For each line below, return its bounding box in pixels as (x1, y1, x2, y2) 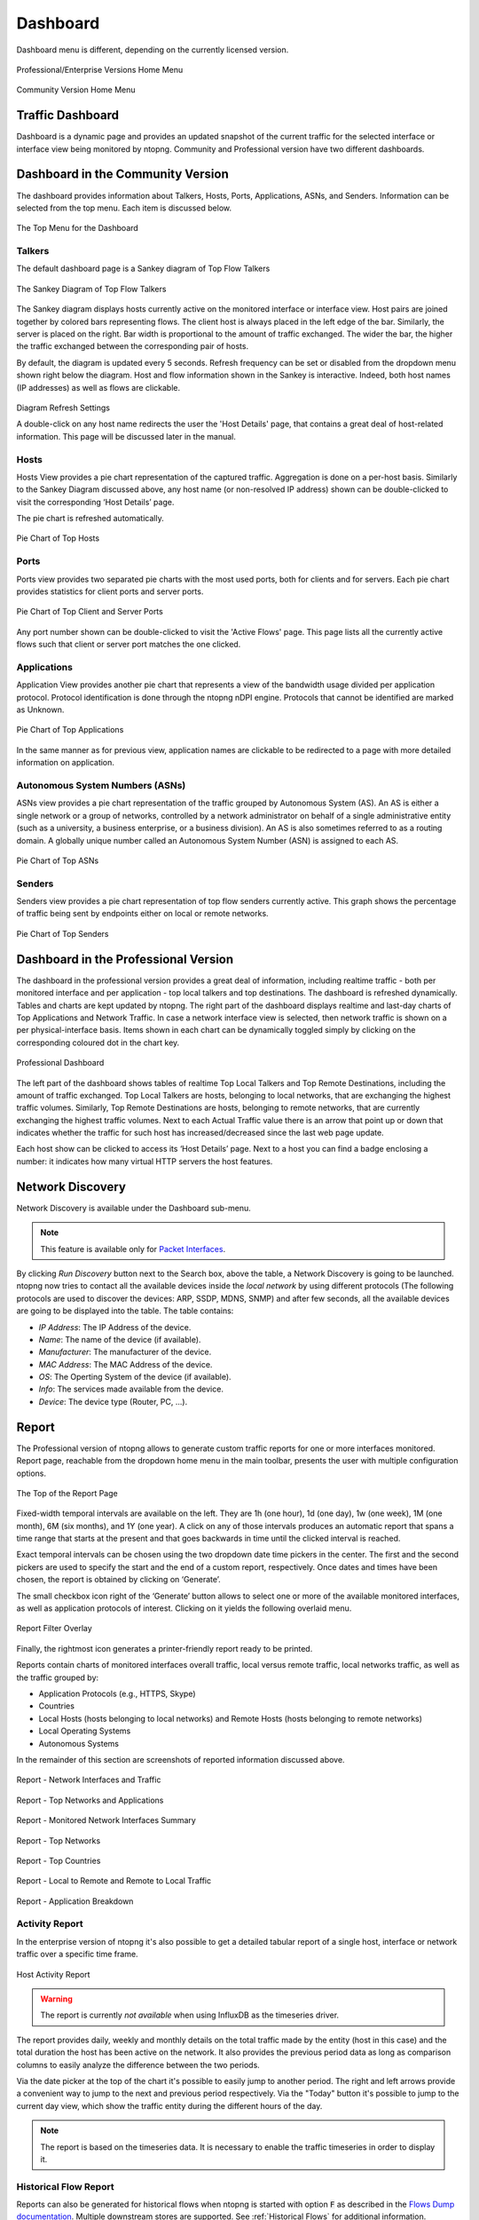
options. (16, 1468, 47, 1479)
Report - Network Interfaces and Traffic (16, 1774, 161, 1785)
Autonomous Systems (38, 1738, 120, 1748)
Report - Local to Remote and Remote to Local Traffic (16, 1875, 212, 1886)
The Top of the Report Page (16, 1487, 119, 1498)
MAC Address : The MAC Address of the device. (38, 1359, 213, 1369)
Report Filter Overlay (16, 1623, 92, 1634)
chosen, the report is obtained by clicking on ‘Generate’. (16, 1574, 221, 1585)
